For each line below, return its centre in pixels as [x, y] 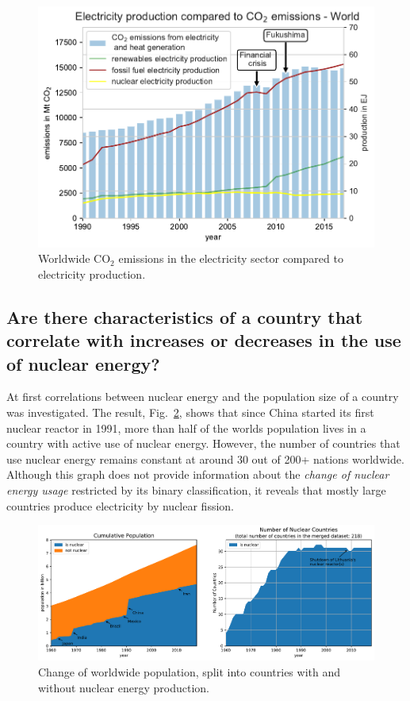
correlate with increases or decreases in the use [204, 340]
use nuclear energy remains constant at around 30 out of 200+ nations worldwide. [205, 458]
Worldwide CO [75, 258]
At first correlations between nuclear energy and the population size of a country [203, 397]
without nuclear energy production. [124, 687]
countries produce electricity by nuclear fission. [120, 505]
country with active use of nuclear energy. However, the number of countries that [203, 443]
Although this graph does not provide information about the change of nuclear [198, 474]
